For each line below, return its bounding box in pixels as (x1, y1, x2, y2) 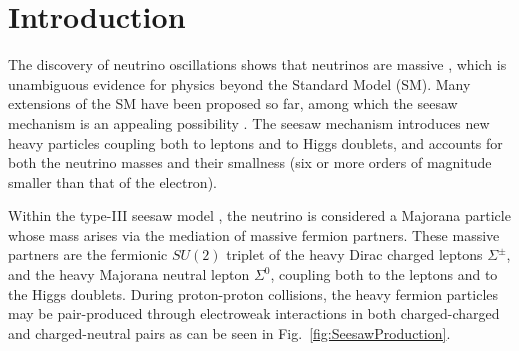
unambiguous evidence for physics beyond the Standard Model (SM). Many (8, 73, 471, 94)
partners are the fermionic (8, 244, 168, 265)
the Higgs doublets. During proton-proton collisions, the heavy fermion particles (8, 283, 499, 304)
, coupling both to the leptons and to (270, 264, 498, 285)
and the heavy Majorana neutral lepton (8, 264, 250, 285)
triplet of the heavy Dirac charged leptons (226, 244, 483, 265)
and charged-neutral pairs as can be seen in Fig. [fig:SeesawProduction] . (8, 322, 451, 343)
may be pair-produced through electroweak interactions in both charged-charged (8, 303, 500, 324)
